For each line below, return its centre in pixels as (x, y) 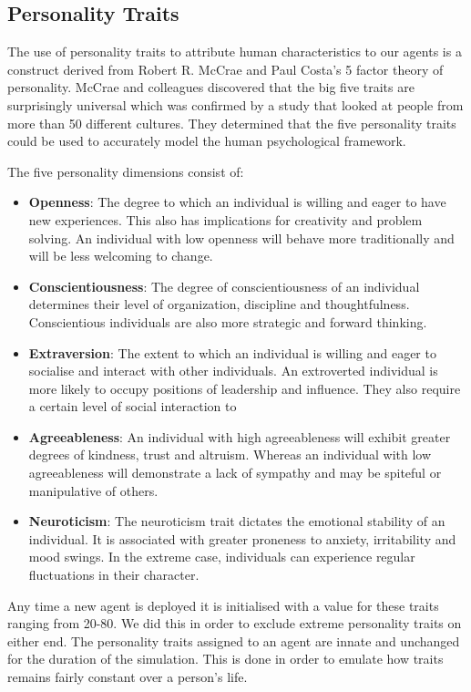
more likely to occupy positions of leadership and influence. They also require (245, 388)
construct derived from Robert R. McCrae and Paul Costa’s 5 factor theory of (225, 69)
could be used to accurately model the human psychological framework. (207, 141)
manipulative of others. (93, 490)
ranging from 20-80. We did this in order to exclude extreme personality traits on (235, 623)
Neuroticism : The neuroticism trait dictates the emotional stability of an (237, 521)
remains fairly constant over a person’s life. (128, 677)
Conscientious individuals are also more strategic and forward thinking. (228, 321)
